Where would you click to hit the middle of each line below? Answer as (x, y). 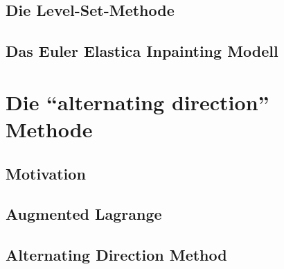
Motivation (46, 173)
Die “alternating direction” (137, 102)
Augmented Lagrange (84, 214)
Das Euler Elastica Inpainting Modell (142, 51)
